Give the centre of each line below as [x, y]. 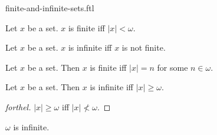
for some [172, 67]
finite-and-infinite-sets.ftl [50, 8]
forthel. [18, 106]
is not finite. [144, 47]
